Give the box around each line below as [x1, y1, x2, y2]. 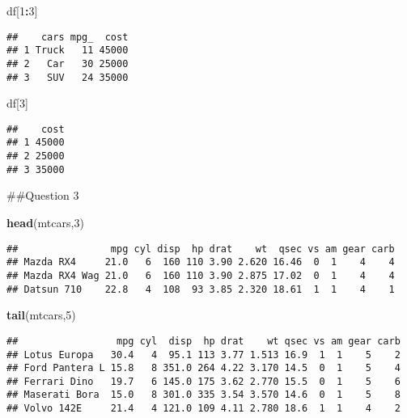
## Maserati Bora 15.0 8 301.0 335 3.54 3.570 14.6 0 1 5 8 [6, 389, 401, 401]
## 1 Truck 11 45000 [6, 44, 129, 57]
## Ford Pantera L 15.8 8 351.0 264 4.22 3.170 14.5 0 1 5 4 [6, 362, 401, 374]
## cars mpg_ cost [6, 31, 129, 43]
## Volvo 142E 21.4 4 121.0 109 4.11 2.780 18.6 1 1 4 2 [6, 403, 401, 415]
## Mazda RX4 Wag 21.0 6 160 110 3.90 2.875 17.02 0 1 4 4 [6, 269, 395, 281]
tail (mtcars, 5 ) [6, 306, 76, 323]
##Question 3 [6, 187, 79, 204]
